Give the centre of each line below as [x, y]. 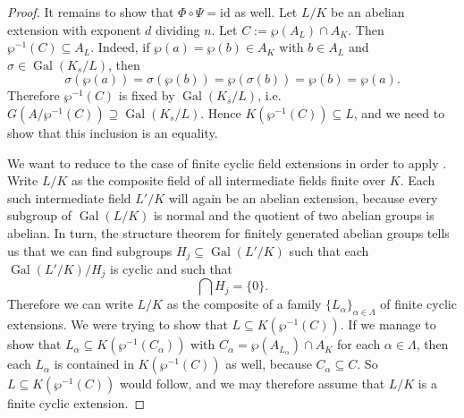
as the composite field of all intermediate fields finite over [229, 180]
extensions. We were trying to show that [118, 324]
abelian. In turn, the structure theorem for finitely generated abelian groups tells [228, 232]
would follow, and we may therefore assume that [252, 384]
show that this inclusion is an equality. [113, 132]
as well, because [269, 364]
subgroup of [40, 215]
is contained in [94, 364]
